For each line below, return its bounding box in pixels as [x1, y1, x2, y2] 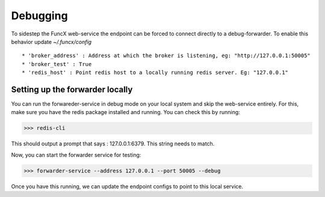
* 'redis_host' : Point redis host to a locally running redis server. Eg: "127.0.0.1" [22, 69, 289, 76]
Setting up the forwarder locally [11, 84, 133, 94]
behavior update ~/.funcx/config [11, 38, 92, 45]
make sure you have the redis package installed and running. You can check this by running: [11, 109, 240, 116]
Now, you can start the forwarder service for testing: [11, 151, 141, 159]
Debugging [11, 9, 69, 22]
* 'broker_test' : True [22, 61, 92, 67]
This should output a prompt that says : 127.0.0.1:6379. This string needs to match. [11, 140, 215, 147]
